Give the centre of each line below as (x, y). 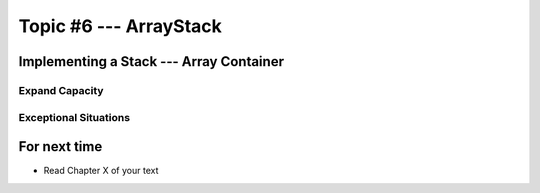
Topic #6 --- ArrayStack (120, 26)
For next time (60, 146)
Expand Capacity (61, 90)
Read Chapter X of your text (101, 171)
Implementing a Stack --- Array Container (151, 61)
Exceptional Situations (74, 117)
